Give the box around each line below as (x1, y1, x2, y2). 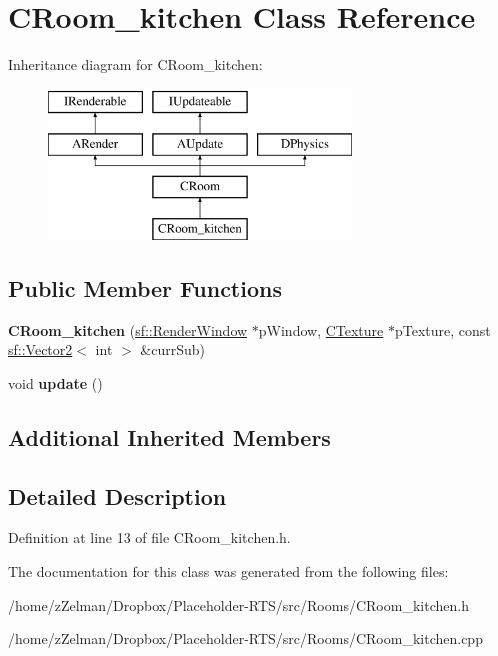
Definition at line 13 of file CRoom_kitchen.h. (8, 527, 291, 548)
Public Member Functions (8, 272, 282, 303)
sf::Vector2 (8, 339, 73, 360)
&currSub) (140, 339, 205, 360)
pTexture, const (394, 319, 491, 340)
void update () (8, 372, 103, 393)
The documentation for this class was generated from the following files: (8, 561, 449, 582)
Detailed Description (8, 480, 227, 511)
